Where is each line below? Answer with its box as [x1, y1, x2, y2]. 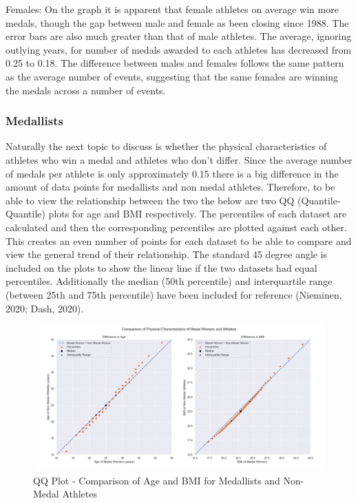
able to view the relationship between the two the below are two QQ [6, 193, 295, 207]
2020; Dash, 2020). [6, 301, 84, 315]
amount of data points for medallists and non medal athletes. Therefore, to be [6, 180, 335, 194]
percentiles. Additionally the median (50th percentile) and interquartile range [6, 274, 333, 288]
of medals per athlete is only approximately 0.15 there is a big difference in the [6, 166, 339, 180]
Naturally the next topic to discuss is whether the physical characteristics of [6, 139, 327, 153]
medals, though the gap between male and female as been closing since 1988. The [6, 15, 349, 30]
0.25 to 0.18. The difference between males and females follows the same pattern [6, 56, 344, 70]
